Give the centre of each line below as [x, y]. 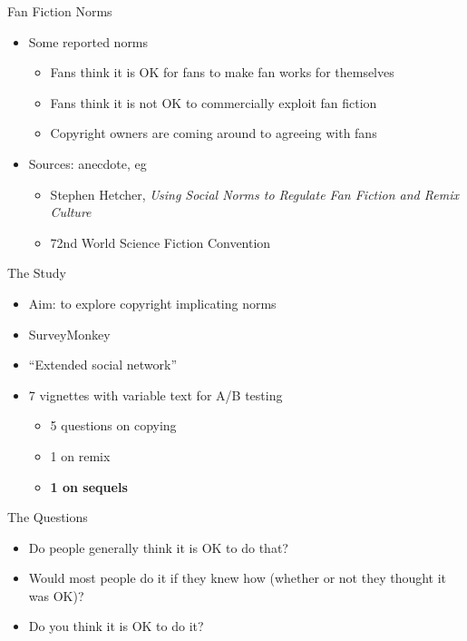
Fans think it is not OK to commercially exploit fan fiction [214, 102]
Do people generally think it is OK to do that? [158, 547]
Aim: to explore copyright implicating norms [152, 303]
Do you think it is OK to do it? [116, 626]
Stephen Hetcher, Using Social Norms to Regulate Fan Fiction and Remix [254, 194]
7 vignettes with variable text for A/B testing [156, 394]
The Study [37, 273]
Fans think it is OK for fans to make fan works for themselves [222, 72]
